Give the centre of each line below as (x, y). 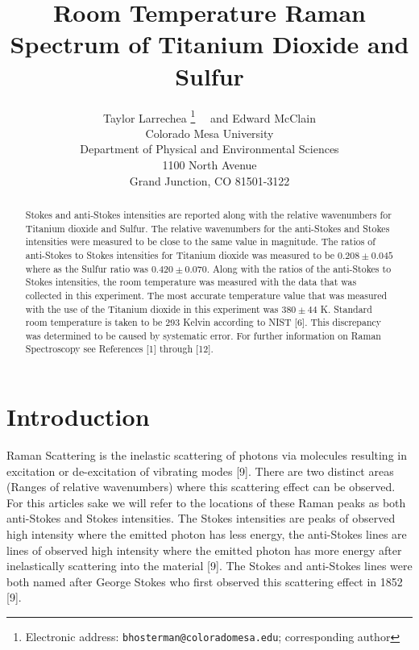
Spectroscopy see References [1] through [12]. (119, 349)
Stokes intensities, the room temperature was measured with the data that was (191, 282)
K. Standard (346, 308)
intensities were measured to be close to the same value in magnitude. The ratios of (200, 242)
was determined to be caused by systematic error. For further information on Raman (203, 335)
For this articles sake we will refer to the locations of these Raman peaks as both (206, 502)
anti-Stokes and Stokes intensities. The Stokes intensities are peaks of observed (201, 518)
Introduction (78, 417)
